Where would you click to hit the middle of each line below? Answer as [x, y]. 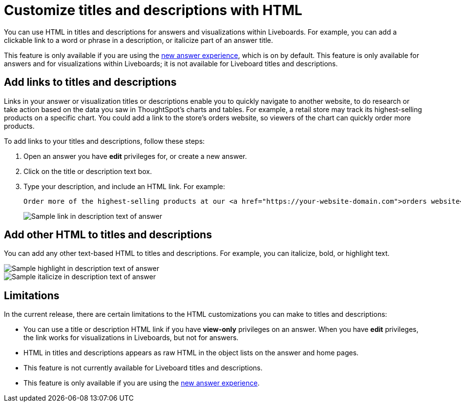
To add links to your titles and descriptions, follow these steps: [105, 141]
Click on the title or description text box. [88, 171]
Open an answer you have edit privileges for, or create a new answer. [135, 156]
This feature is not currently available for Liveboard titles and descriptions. [143, 368]
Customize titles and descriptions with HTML [153, 10]
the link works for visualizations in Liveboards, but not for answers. [131, 338]
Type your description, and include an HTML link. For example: [124, 186]
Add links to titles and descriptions [90, 82]
